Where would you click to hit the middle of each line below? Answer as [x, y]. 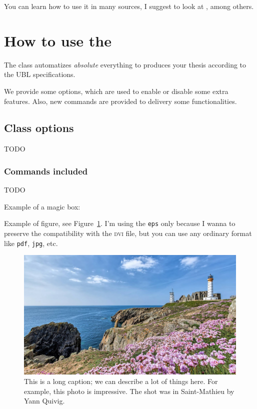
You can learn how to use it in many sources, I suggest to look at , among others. [129, 6]
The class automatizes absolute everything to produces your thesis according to [125, 64]
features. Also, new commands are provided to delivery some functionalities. [120, 101]
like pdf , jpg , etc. [31, 243]
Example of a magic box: [42, 206]
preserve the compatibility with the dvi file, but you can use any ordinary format [128, 233]
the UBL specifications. [40, 74]
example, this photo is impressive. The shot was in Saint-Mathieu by [129, 391]
